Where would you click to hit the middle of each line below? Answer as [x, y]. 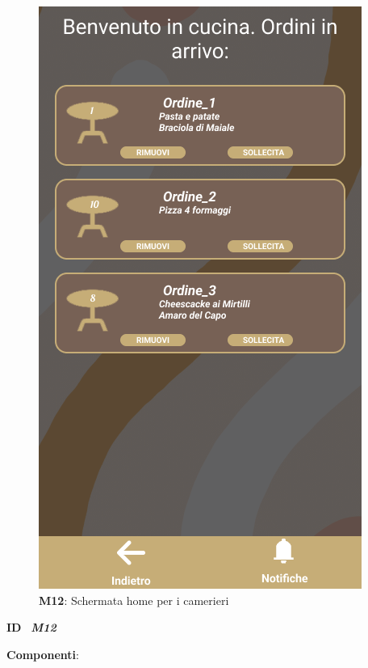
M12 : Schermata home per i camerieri [134, 600]
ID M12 [31, 627]
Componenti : [43, 654]
